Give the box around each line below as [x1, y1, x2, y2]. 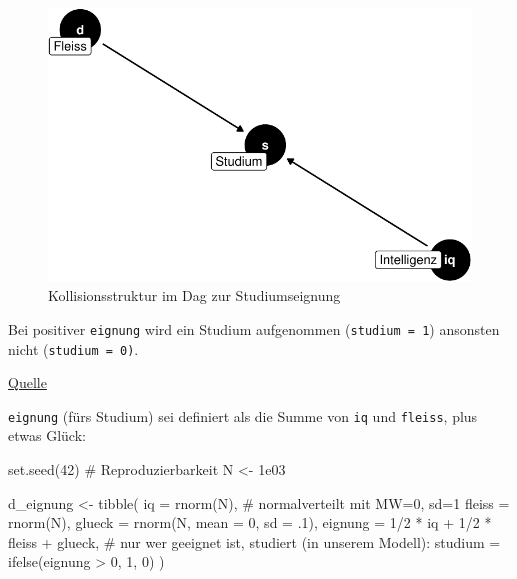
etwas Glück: [8, 425, 86, 446]
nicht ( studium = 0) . [8, 338, 139, 359]
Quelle [8, 372, 47, 393]
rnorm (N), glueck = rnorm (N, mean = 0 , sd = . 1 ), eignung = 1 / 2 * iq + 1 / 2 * [8, 512, 492, 533]
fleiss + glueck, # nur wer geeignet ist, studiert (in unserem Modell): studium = [8, 531, 501, 552]
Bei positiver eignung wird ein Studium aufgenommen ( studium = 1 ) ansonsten [8, 318, 500, 339]
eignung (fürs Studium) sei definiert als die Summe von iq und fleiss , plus [8, 405, 478, 426]
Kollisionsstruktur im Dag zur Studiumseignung [48, 285, 341, 306]
